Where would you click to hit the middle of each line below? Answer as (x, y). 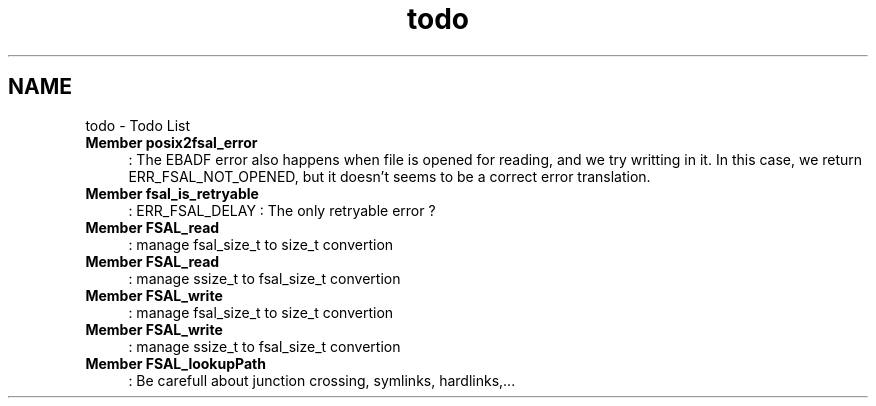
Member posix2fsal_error (171, 142)
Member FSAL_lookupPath (175, 363)
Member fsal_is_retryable (172, 193)
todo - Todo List (138, 125)
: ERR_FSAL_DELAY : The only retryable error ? (282, 210)
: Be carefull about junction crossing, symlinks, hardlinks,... (322, 380)
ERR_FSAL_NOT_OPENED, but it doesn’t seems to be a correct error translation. (389, 176)
